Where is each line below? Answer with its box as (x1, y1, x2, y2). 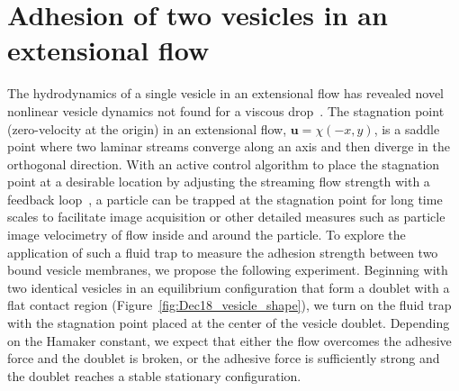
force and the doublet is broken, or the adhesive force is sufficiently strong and (7, 349, 440, 368)
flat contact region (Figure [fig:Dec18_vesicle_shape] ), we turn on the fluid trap (7, 296, 452, 314)
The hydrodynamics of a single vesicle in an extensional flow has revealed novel (7, 84, 444, 103)
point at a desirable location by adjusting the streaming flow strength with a (7, 172, 430, 191)
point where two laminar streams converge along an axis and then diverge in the (7, 137, 450, 156)
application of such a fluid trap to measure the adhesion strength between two (7, 242, 438, 261)
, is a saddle (373, 119, 440, 138)
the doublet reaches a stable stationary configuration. (7, 366, 301, 385)
